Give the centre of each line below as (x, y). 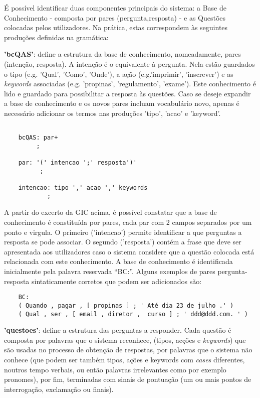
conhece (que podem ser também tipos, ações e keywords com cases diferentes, (124, 359)
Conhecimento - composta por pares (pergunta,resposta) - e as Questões (115, 17)
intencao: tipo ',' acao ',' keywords (83, 188)
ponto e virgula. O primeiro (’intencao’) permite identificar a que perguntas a (123, 232)
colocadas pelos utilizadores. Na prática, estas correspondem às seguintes (116, 27)
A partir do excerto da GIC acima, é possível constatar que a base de (110, 212)
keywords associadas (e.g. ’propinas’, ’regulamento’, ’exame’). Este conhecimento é (130, 84)
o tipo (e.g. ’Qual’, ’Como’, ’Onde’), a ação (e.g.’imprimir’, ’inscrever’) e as (119, 74)
